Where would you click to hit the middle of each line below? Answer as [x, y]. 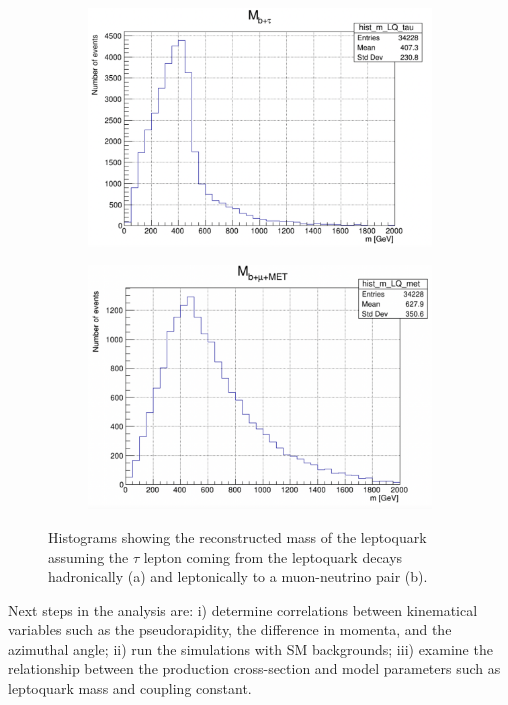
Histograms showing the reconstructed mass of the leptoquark [237, 536]
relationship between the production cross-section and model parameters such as [254, 668]
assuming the [88, 556]
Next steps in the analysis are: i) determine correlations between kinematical [243, 609]
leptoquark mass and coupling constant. [130, 688]
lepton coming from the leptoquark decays [273, 556]
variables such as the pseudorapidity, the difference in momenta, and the [230, 629]
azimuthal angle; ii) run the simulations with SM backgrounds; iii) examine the [250, 648]
